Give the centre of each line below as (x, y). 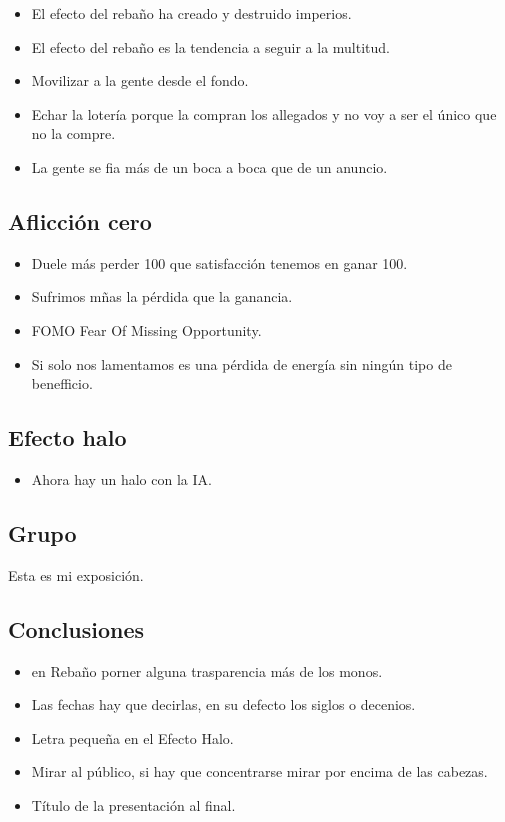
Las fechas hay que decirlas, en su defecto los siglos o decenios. (223, 704)
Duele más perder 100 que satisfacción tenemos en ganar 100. (219, 262)
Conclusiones (76, 628)
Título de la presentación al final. (133, 804)
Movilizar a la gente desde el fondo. (140, 80)
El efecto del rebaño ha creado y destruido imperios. (191, 13)
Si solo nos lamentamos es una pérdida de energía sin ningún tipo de (241, 363)
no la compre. (73, 133)
